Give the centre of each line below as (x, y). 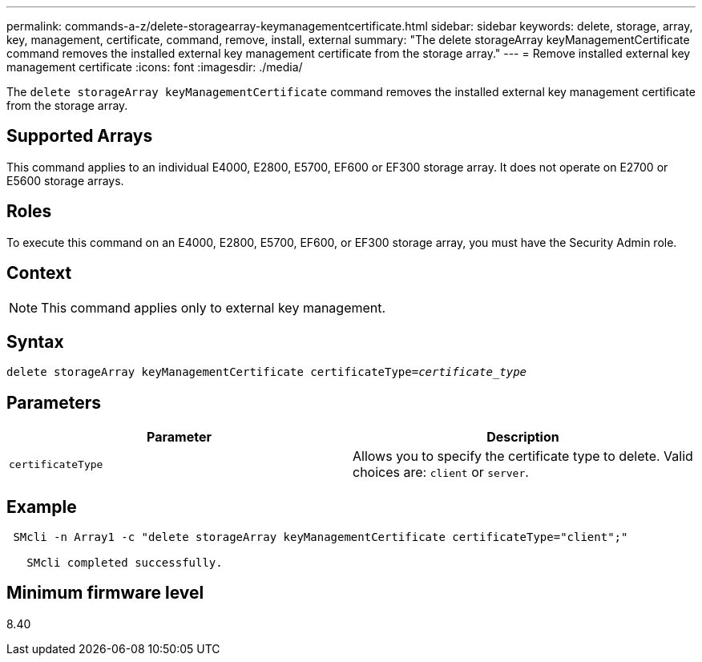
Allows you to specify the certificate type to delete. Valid (523, 456)
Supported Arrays (80, 136)
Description (523, 437)
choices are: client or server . (441, 472)
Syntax (35, 341)
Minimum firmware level (105, 593)
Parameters (54, 402)
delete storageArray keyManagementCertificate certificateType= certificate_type (267, 372)
